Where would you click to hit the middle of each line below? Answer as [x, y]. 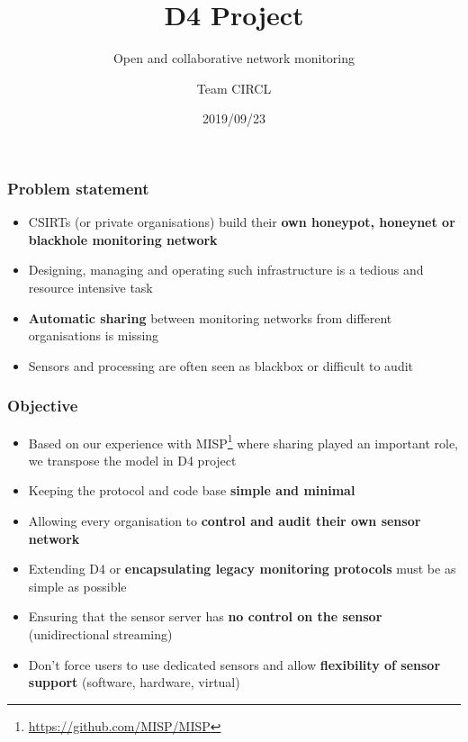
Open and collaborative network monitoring [234, 58]
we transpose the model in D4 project [132, 460]
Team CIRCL [234, 88]
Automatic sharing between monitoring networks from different [210, 317]
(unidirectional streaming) [100, 633]
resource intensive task [90, 287]
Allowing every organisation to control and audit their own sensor [225, 521]
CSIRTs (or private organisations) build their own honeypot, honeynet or [242, 222]
